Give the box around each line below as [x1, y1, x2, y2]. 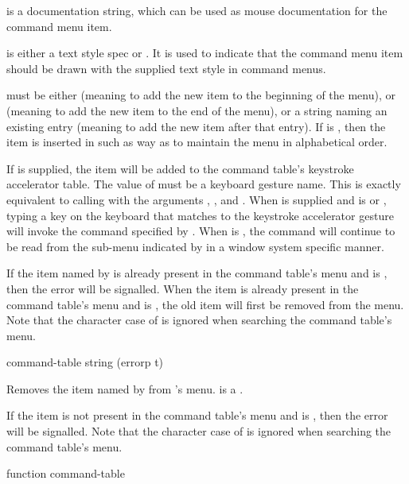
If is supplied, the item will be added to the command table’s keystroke [6, 160, 354, 176]
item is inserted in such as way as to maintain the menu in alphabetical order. [6, 134, 388, 150]
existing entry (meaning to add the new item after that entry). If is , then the [6, 118, 386, 134]
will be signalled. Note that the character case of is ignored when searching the [6, 423, 391, 439]
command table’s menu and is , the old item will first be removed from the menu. [6, 296, 404, 312]
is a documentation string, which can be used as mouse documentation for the [6, 2, 388, 18]
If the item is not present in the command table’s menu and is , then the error [6, 407, 388, 424]
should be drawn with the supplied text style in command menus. [6, 60, 326, 76]
